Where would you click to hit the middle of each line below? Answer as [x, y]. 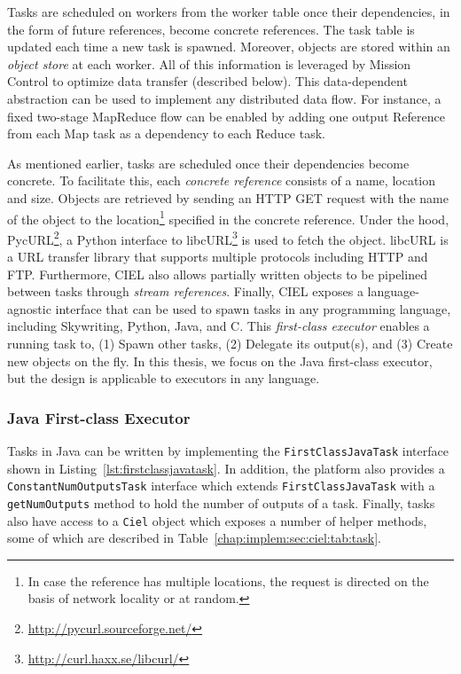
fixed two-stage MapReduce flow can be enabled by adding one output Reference [226, 116]
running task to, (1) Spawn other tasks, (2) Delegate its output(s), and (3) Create [230, 343]
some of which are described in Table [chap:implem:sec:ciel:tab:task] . [194, 538]
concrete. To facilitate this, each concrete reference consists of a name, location [221, 180]
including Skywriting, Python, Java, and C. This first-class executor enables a [219, 326]
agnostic [29, 308]
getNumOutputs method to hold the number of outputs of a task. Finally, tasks [221, 502]
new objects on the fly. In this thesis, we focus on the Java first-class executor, [220, 361]
